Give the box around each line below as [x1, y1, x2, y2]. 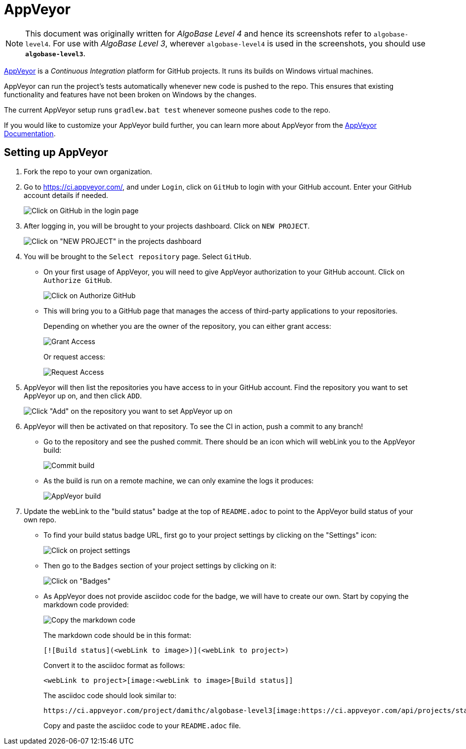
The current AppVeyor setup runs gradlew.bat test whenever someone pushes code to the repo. [4, 105, 331, 114]
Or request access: [43, 352, 105, 361]
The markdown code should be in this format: [43, 631, 192, 639]
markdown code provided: [43, 600, 129, 609]
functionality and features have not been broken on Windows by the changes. [4, 90, 257, 99]
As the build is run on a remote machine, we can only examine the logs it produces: [43, 476, 314, 485]
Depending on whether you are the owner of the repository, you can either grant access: [43, 321, 331, 330]
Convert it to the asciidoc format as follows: [43, 661, 185, 670]
